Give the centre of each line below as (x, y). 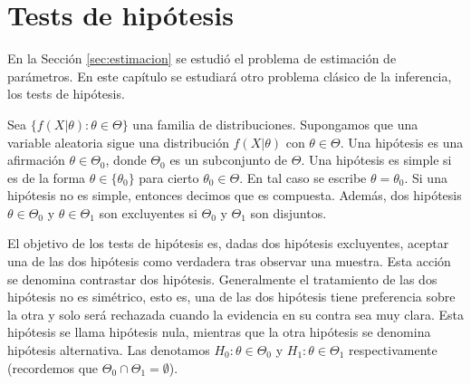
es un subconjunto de (229, 160)
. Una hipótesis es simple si (376, 160)
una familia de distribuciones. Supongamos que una (275, 124)
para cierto (169, 177)
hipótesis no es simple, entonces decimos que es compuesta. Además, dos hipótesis (235, 195)
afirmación (36, 160)
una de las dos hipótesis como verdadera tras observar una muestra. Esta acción (229, 261)
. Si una (426, 177)
